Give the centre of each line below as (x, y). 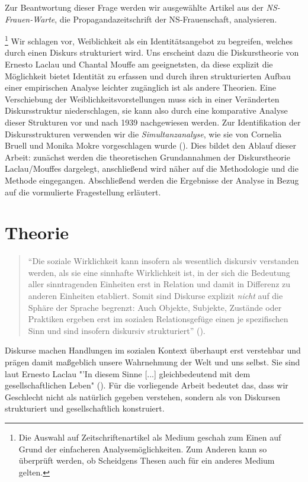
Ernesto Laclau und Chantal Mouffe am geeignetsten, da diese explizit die (139, 64)
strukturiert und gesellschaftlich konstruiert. (85, 408)
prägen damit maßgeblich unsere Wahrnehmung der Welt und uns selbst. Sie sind (153, 362)
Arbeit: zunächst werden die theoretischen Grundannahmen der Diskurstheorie (147, 157)
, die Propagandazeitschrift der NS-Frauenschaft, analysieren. (166, 19)
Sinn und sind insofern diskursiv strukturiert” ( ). (117, 330)
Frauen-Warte (30, 19)
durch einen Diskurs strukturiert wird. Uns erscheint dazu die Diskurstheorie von (152, 52)
